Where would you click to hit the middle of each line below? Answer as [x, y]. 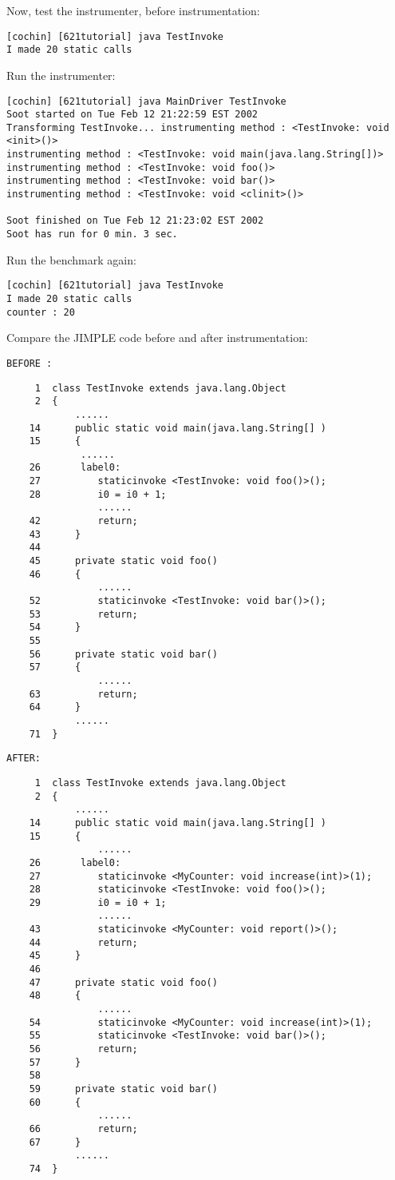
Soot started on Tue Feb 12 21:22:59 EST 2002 [132, 115]
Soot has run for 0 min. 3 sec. [92, 234]
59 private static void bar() [123, 1089]
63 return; [83, 694]
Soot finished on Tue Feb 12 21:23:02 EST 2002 [135, 221]
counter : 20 [41, 312]
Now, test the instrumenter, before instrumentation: [133, 10]
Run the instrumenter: [61, 75]
